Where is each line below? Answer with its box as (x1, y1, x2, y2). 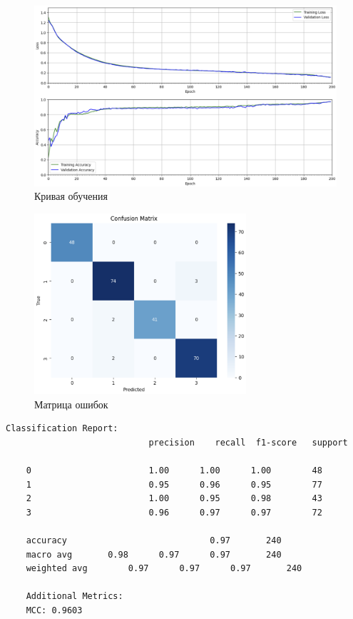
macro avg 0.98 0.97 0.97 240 (26, 549, 282, 560)
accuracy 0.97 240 (26, 535, 282, 546)
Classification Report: (6, 423, 118, 434)
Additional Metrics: (26, 591, 123, 602)
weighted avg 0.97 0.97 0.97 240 (26, 563, 302, 574)
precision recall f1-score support (148, 437, 348, 448)
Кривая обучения (34, 188, 108, 203)
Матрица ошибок (34, 396, 108, 411)
